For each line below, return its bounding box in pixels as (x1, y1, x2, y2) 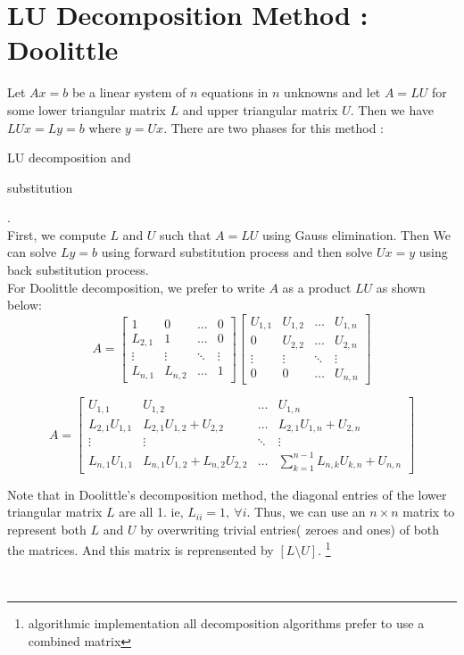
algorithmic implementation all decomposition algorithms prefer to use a (28, 614, 425, 633)
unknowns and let (284, 83, 381, 102)
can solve (7, 243, 57, 261)
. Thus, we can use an (246, 502, 366, 521)
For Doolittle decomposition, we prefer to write (7, 278, 265, 296)
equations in (202, 83, 269, 102)
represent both (7, 519, 87, 538)
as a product (282, 278, 352, 296)
